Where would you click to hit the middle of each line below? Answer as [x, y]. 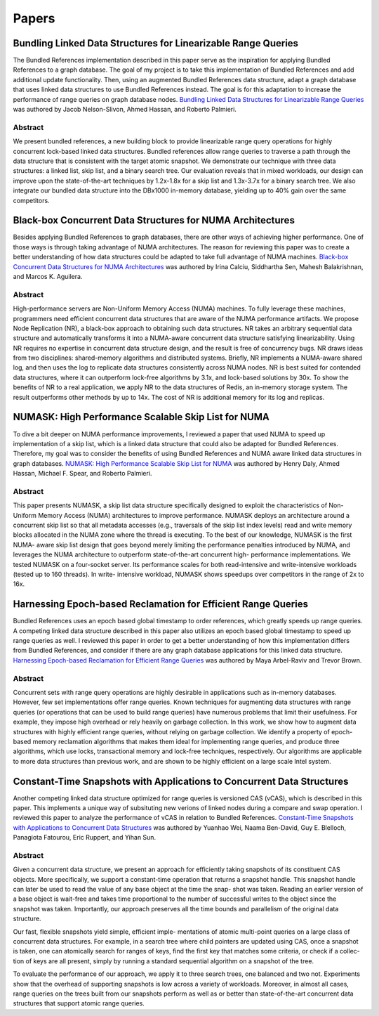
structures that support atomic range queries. [79, 1003]
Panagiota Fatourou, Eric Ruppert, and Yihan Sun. [85, 838]
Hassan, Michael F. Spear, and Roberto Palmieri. [82, 474]
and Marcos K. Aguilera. [48, 276]
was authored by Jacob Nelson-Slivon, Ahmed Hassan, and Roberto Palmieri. [125, 110]
